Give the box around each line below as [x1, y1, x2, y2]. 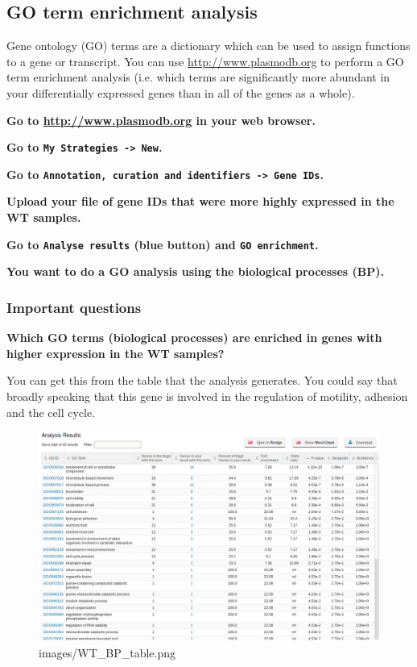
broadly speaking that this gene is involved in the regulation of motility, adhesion [6, 387, 408, 404]
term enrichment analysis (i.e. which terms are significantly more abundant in [6, 69, 390, 85]
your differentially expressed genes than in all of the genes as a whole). [6, 84, 355, 101]
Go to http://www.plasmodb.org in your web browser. [6, 111, 316, 128]
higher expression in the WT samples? [6, 344, 225, 361]
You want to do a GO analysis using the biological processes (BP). [6, 263, 384, 280]
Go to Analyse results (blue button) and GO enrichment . [6, 236, 319, 252]
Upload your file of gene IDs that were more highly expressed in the [6, 193, 394, 210]
